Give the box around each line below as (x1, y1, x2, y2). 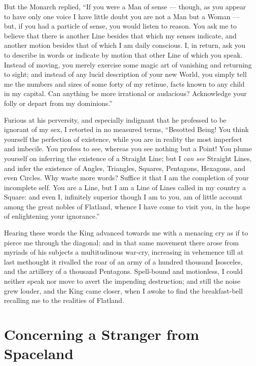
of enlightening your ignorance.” (4, 211, 100, 221)
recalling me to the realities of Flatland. (4, 295, 124, 305)
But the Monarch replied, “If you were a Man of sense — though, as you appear (4, 1, 246, 11)
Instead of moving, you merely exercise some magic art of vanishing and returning (4, 59, 252, 69)
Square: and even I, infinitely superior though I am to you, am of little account (4, 192, 243, 202)
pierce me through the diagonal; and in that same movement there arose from (4, 237, 239, 247)
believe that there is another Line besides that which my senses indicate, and (4, 30, 237, 40)
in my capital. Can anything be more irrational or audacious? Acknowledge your (4, 88, 247, 99)
